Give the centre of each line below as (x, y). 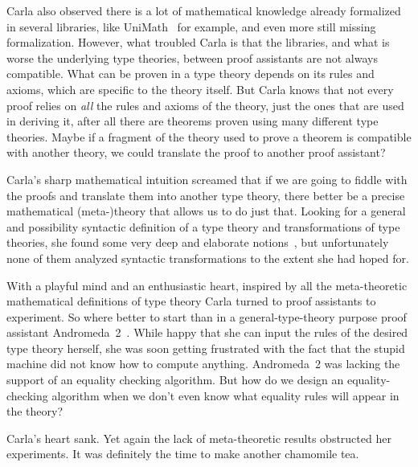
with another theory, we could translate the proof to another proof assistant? (196, 152)
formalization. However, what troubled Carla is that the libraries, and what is (198, 42)
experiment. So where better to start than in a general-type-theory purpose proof (207, 316)
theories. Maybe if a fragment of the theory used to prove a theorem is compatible (209, 136)
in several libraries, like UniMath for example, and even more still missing (191, 26)
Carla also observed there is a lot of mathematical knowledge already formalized (204, 10)
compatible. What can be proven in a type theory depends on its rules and (191, 74)
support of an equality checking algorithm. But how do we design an (175, 380)
